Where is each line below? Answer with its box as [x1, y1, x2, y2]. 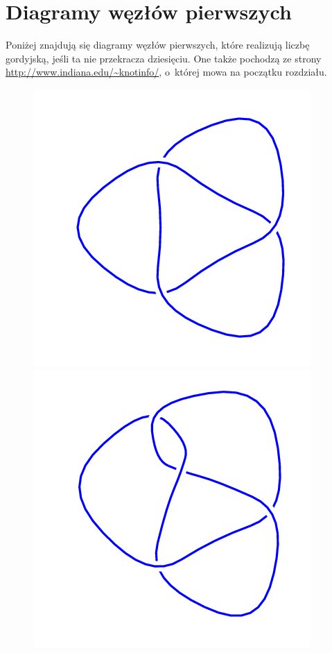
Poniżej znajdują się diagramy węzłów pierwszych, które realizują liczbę [6, 37, 310, 52]
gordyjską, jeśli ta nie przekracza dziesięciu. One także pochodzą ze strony [6, 51, 322, 65]
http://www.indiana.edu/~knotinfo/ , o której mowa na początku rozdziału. [6, 65, 327, 79]
